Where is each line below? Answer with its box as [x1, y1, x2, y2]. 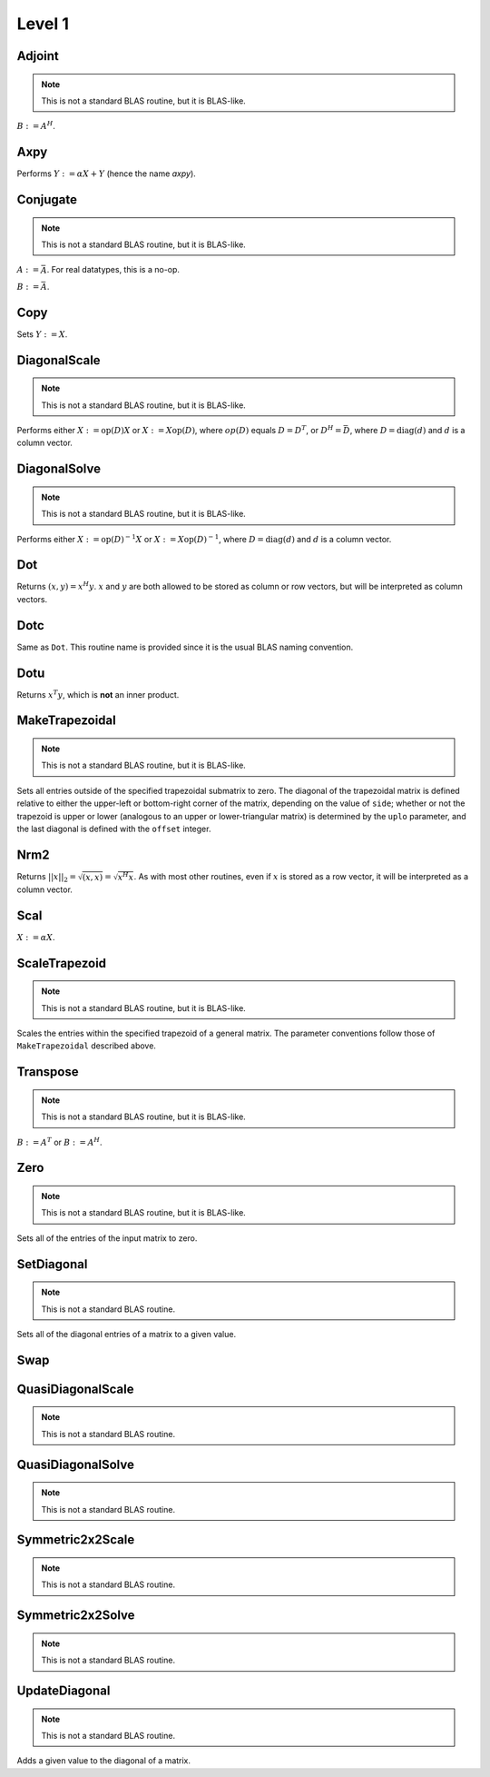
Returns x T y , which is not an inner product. [16, 688, 180, 700]
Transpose [16, 1064, 79, 1080]
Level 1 [16, 14, 70, 34]
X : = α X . [16, 931, 55, 942]
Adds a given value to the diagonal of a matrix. [16, 1755, 191, 1766]
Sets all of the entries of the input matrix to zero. [16, 1232, 198, 1244]
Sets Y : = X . [16, 328, 68, 340]
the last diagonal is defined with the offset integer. [16, 823, 211, 834]
